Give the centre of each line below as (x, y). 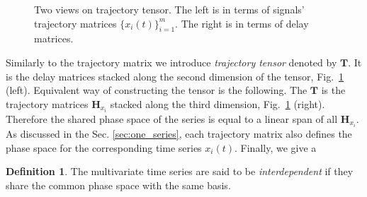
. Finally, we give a (276, 147)
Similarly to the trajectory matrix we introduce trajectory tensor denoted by (171, 62)
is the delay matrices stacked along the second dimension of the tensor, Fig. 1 (175, 76)
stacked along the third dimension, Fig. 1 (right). (218, 103)
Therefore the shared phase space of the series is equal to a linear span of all (172, 118)
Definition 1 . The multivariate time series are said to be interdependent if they (180, 171)
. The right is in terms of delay (242, 23)
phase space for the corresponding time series (104, 147)
